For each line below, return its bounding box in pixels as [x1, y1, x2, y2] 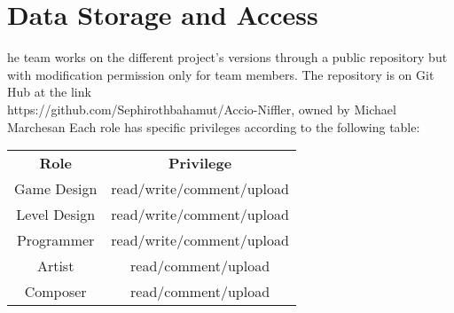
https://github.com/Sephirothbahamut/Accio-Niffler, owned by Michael [7, 99, 396, 118]
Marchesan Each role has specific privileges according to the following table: [7, 117, 420, 136]
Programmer [16, 230, 95, 251]
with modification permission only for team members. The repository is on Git [7, 65, 434, 83]
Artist [36, 255, 74, 277]
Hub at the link [7, 82, 91, 101]
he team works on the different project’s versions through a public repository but [7, 48, 448, 67]
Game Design [14, 178, 98, 200]
